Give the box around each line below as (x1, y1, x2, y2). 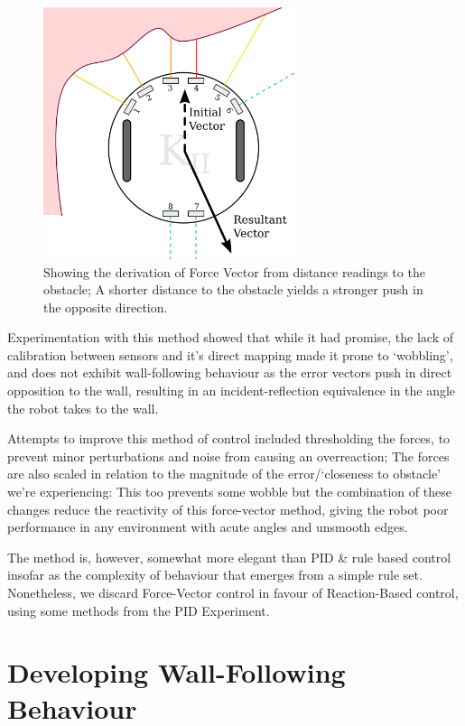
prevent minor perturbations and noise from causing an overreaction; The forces (7, 446, 450, 465)
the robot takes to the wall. (7, 398, 159, 417)
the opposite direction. (43, 297, 168, 316)
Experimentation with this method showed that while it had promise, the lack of (7, 328, 454, 347)
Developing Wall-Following (7, 654, 346, 691)
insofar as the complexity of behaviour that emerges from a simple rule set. (7, 565, 423, 584)
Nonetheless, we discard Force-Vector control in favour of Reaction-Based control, (7, 583, 459, 601)
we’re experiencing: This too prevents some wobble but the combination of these (7, 482, 451, 501)
